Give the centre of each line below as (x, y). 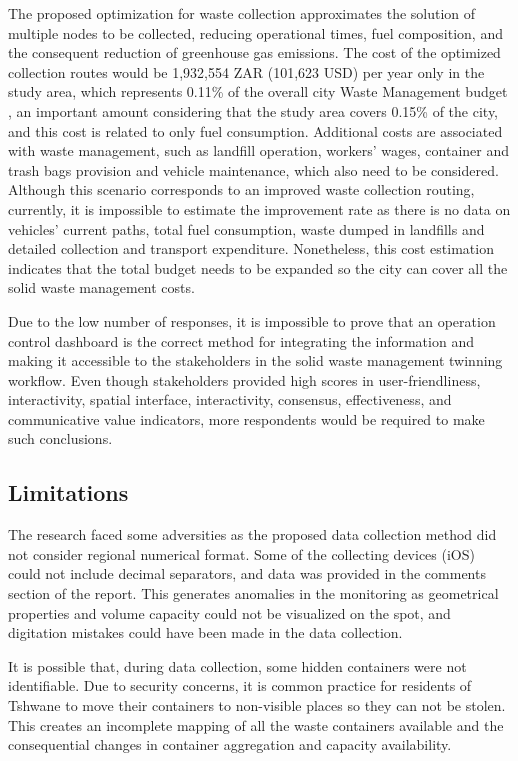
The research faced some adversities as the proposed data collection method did (252, 534)
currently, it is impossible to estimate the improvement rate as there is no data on (259, 208)
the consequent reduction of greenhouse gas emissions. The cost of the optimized (254, 52)
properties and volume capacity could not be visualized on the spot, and (229, 612)
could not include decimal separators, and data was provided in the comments (247, 573)
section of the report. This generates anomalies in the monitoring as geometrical (253, 593)
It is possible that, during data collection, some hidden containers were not (237, 665)
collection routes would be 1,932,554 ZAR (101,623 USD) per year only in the (246, 71)
